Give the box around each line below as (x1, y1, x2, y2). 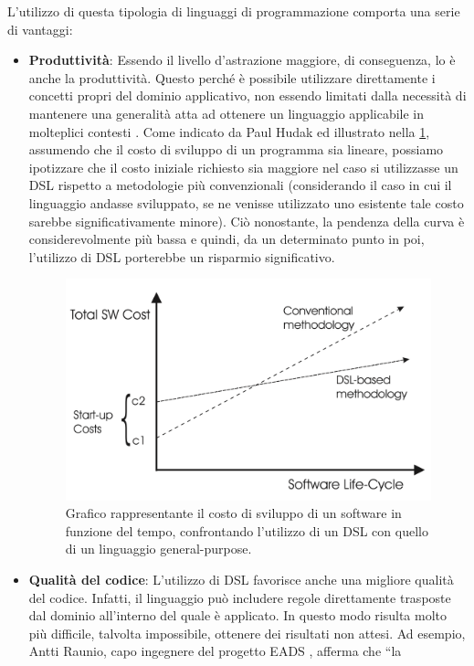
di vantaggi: (7, 19, 73, 38)
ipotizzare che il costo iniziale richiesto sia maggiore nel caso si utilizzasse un (28, 157, 458, 176)
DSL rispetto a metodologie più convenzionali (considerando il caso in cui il (28, 175, 452, 195)
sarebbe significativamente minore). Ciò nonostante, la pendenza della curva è (28, 211, 465, 230)
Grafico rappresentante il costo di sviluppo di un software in (65, 503, 402, 523)
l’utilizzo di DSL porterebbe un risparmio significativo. (28, 247, 335, 266)
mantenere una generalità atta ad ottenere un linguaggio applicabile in (28, 103, 425, 122)
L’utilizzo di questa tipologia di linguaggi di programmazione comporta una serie (7, 2, 460, 20)
